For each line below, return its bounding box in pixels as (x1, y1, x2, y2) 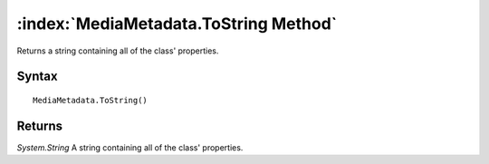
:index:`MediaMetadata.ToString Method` (16, 14, 338, 34)
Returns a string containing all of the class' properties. (16, 45, 219, 56)
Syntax (16, 69, 58, 84)
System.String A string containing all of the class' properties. (16, 141, 244, 153)
